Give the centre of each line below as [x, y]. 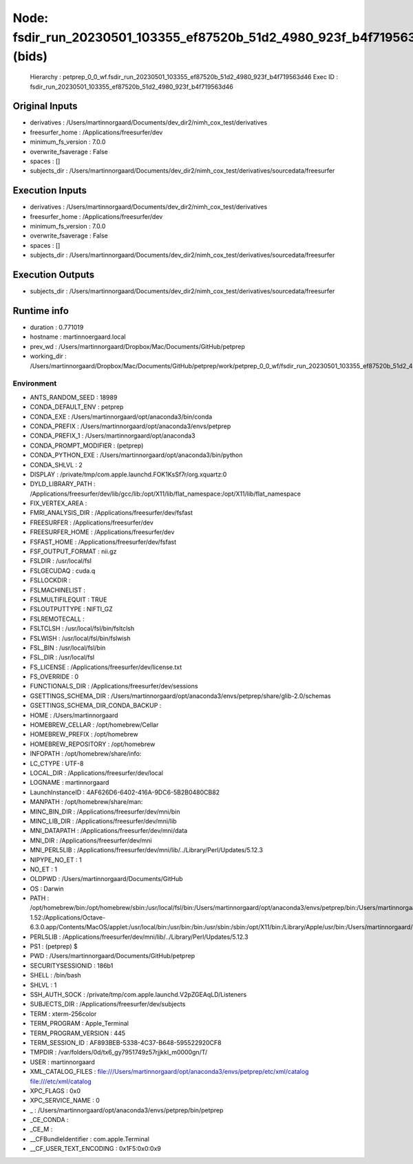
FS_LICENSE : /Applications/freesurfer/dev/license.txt [106, 667]
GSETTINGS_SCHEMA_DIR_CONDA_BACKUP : [96, 706]
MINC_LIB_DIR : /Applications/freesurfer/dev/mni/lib [103, 821]
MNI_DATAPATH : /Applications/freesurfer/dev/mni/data [109, 831]
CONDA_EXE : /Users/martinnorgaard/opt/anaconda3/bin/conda [121, 416]
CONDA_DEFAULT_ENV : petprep [77, 407]
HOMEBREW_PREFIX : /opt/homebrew [84, 734]
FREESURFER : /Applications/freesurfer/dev [92, 522]
